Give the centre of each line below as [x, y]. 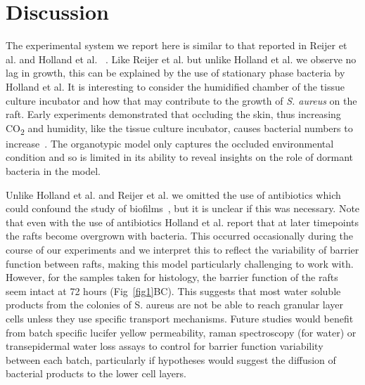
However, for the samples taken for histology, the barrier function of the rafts [172, 277]
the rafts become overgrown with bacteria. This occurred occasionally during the [180, 236]
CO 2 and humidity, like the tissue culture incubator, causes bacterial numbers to [179, 129]
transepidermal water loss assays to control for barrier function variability [165, 346]
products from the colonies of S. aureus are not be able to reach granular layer [175, 305]
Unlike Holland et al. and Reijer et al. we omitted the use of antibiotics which [173, 194]
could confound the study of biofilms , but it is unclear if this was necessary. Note [183, 208]
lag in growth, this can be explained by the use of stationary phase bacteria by [175, 73]
